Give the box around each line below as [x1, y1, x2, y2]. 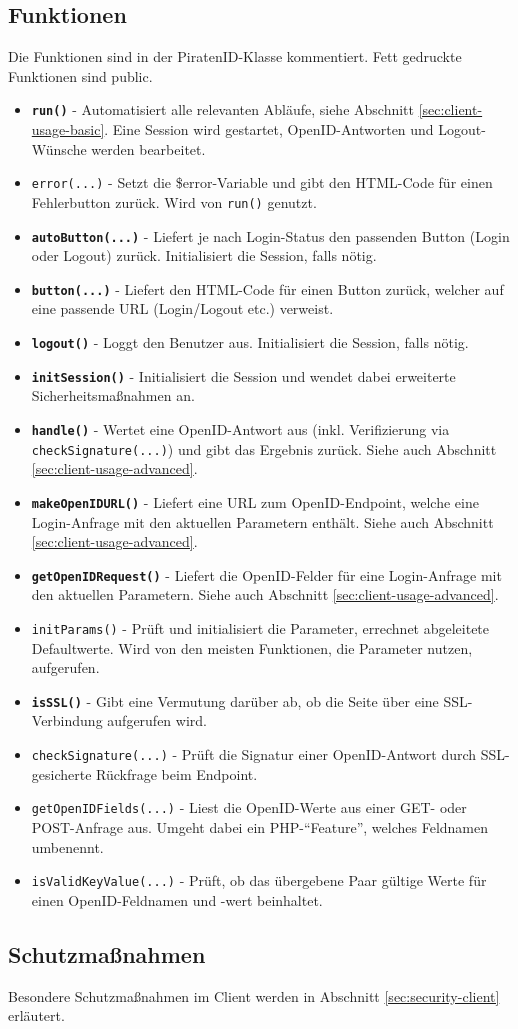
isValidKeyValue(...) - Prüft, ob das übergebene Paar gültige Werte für [31, 870, 487, 891]
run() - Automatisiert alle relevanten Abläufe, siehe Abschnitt [31, 99, 414, 120]
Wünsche [31, 138, 87, 159]
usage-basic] [31, 119, 105, 140]
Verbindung [31, 710, 103, 731]
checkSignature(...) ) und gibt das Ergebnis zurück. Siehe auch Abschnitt [31, 438, 497, 459]
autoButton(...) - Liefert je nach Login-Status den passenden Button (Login [31, 225, 510, 246]
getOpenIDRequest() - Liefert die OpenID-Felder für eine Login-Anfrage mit [31, 564, 502, 585]
